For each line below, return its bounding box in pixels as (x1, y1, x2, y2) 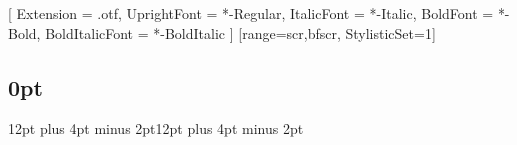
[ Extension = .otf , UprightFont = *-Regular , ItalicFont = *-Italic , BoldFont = (8, 3, 494, 23)
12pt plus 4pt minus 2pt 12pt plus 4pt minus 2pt (8, 118, 304, 139)
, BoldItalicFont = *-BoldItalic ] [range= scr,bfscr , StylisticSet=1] (36, 22, 436, 43)
